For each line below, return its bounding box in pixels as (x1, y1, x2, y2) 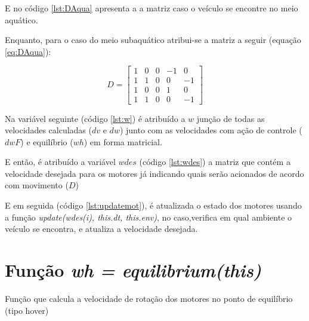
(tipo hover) (5, 304, 49, 316)
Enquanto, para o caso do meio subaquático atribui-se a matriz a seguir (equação (5, 33, 301, 46)
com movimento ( (5, 179, 69, 191)
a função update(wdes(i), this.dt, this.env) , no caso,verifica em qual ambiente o (5, 210, 292, 223)
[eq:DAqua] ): (5, 45, 51, 57)
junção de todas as (196, 112, 265, 124)
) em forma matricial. (84, 135, 162, 148)
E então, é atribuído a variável (5, 155, 116, 168)
